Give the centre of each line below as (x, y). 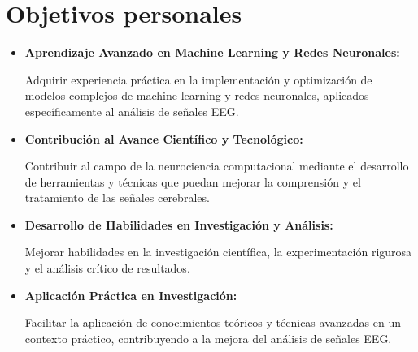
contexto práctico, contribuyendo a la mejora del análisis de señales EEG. (208, 338)
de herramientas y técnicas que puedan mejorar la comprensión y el (193, 181)
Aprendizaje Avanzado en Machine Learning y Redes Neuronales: (212, 52)
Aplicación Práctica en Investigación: (131, 295)
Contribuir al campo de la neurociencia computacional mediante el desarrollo (217, 166)
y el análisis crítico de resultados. (107, 268)
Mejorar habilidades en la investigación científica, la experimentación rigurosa (218, 252)
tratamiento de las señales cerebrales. (117, 197)
